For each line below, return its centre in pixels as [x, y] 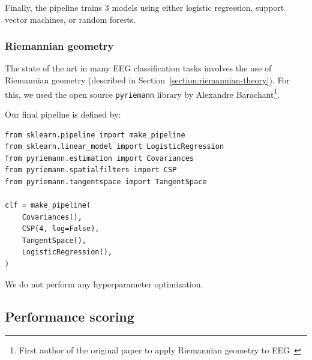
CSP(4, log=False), [61, 229]
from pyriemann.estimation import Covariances [99, 158]
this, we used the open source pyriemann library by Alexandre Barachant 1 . [142, 93]
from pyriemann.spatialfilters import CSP [91, 170]
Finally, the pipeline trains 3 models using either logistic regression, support [145, 7]
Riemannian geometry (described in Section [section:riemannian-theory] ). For [147, 80]
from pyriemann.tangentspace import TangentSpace [106, 181]
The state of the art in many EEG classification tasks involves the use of [138, 68]
